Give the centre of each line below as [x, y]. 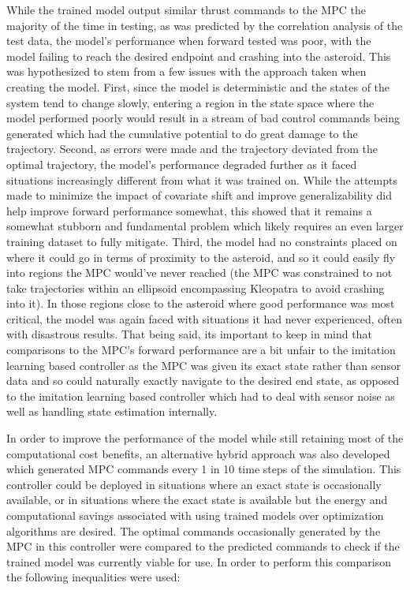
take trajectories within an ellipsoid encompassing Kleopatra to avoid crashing [196, 288]
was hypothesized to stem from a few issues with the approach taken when [186, 71]
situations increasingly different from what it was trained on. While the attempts [202, 179]
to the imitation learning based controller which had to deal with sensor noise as [201, 396]
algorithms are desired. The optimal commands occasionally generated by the [194, 530]
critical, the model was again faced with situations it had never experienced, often [205, 318]
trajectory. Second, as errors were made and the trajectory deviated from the [192, 149]
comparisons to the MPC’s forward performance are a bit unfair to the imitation [201, 350]
